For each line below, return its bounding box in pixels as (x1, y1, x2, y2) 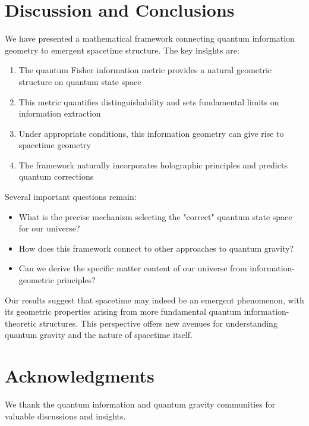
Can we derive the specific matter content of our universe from (18, 262, 247, 274)
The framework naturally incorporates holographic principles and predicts (18, 158, 288, 171)
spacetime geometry (18, 139, 91, 151)
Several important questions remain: (5, 190, 137, 203)
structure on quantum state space (18, 75, 141, 87)
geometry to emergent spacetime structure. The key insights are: (5, 43, 239, 56)
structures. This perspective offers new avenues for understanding (39, 317, 278, 329)
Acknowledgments (5, 364, 154, 388)
